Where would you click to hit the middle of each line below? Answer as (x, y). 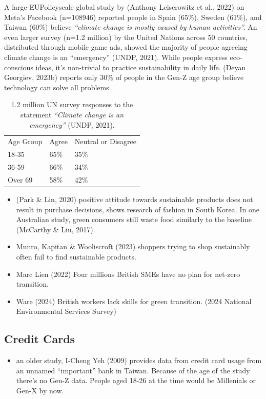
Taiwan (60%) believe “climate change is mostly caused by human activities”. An (131, 27)
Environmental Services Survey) (66, 311)
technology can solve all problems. (58, 87)
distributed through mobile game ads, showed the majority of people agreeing (126, 47)
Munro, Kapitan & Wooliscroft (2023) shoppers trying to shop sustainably (133, 246)
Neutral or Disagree (106, 141)
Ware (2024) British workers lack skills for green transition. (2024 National (134, 301)
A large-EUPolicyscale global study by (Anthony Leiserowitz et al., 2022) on (124, 7)
